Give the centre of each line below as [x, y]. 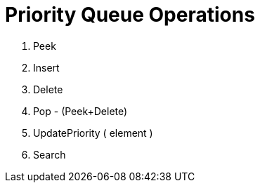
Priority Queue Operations [130, 15]
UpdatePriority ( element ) [93, 133]
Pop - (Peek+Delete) [80, 111]
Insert [46, 67]
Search [50, 154]
